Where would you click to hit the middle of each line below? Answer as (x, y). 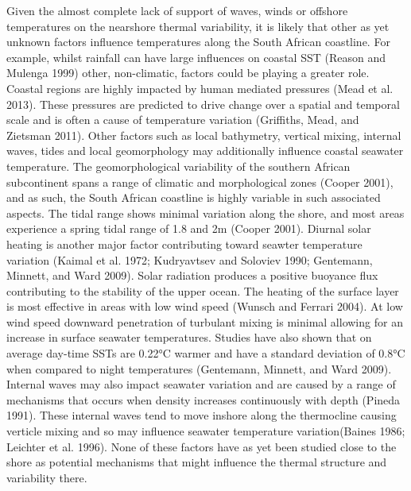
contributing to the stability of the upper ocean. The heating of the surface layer (203, 290)
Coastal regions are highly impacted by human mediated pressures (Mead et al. (200, 88)
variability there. (47, 477)
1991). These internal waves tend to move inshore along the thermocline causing (202, 415)
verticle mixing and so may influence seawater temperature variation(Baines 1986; (206, 431)
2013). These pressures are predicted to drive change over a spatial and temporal (203, 104)
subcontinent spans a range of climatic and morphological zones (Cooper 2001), (200, 182)
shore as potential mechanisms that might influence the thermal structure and (197, 462)
